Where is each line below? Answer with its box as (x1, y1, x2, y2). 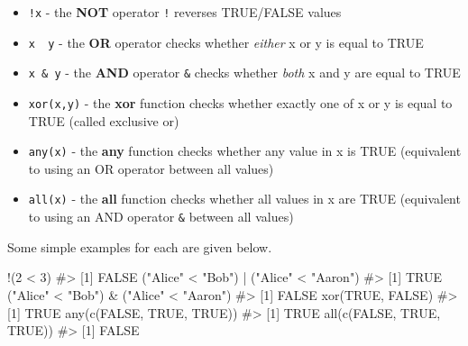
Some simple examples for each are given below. (7, 237, 272, 256)
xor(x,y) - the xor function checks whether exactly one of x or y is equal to (28, 93, 453, 112)
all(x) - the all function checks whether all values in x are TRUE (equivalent (28, 189, 461, 208)
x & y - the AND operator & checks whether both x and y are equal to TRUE (28, 63, 461, 82)
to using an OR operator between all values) (28, 159, 274, 178)
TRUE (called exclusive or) (28, 111, 179, 130)
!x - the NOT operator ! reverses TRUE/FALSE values (28, 3, 342, 21)
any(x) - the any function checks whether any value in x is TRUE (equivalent (28, 141, 462, 160)
